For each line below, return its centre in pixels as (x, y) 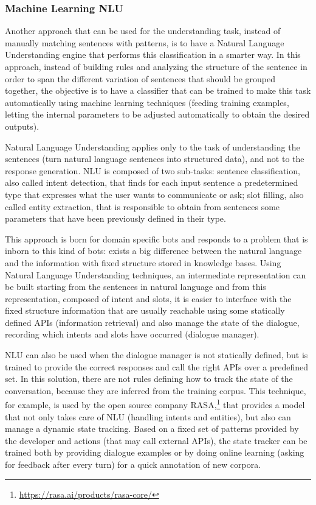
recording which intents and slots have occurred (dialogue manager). (132, 334)
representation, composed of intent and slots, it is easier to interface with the (148, 298)
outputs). (22, 126)
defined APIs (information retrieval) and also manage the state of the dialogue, (152, 322)
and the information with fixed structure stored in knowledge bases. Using (143, 262)
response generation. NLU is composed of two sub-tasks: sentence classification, (153, 170)
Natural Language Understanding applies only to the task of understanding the (153, 147)
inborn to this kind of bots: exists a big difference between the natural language (153, 251)
